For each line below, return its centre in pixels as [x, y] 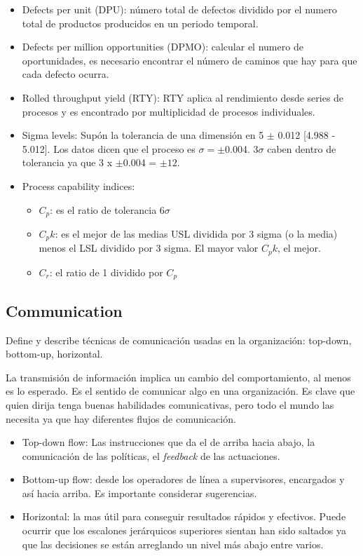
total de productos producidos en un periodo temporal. [140, 23]
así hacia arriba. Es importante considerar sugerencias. [139, 493]
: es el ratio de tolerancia [103, 209]
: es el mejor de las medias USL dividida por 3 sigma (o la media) [196, 233]
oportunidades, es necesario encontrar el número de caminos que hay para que [190, 60]
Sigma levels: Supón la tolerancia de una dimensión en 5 [143, 135]
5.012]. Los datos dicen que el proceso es [109, 148]
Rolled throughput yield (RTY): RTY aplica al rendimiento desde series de [183, 97]
